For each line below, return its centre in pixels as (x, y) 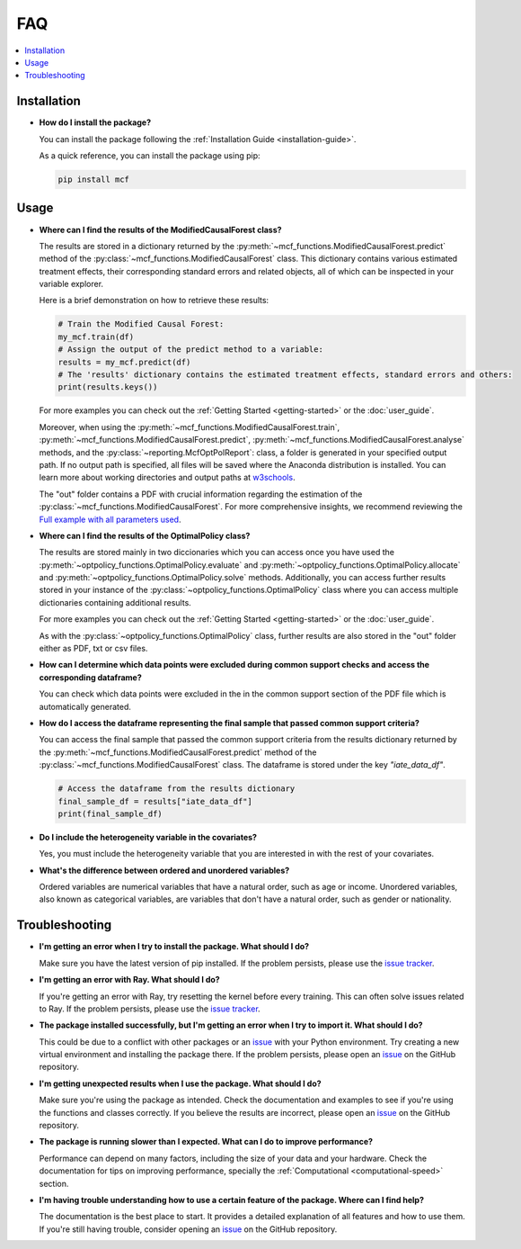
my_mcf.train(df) (96, 337)
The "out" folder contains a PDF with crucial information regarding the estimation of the (201, 494)
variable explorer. (71, 284)
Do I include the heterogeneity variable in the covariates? (148, 837)
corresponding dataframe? (91, 677)
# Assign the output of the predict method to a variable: (190, 350)
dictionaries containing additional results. (115, 602)
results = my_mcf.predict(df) (124, 362)
